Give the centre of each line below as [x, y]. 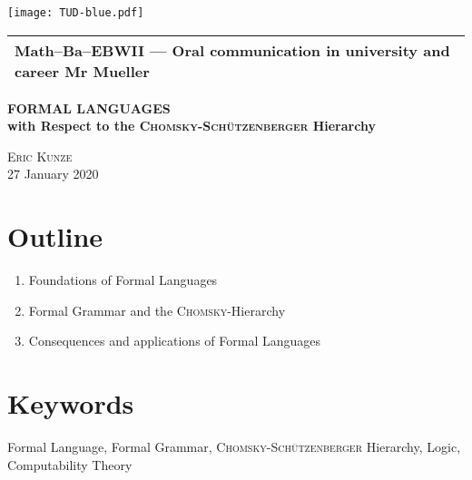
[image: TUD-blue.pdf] [76, 13]
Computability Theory [70, 464]
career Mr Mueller [82, 71]
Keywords [71, 403]
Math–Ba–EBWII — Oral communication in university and [232, 50]
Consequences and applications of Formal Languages [174, 341]
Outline [55, 236]
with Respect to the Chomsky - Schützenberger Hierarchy [192, 126]
